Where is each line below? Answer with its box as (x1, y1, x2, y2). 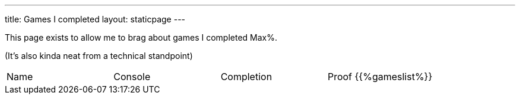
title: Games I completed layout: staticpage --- (5, 14, 186, 24)
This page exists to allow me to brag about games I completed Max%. (5, 32, 277, 42)
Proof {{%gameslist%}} (327, 71, 433, 82)
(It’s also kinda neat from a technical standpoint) (5, 51, 193, 61)
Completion (220, 71, 272, 82)
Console (113, 71, 151, 82)
